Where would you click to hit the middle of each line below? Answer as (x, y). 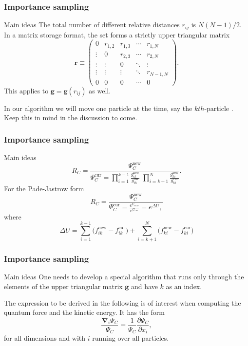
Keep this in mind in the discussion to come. (71, 118)
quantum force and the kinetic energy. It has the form (84, 312)
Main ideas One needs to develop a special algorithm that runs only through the (124, 277)
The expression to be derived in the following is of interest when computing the (123, 302)
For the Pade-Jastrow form (44, 189)
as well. (100, 90)
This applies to (26, 90)
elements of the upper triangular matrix (63, 286)
